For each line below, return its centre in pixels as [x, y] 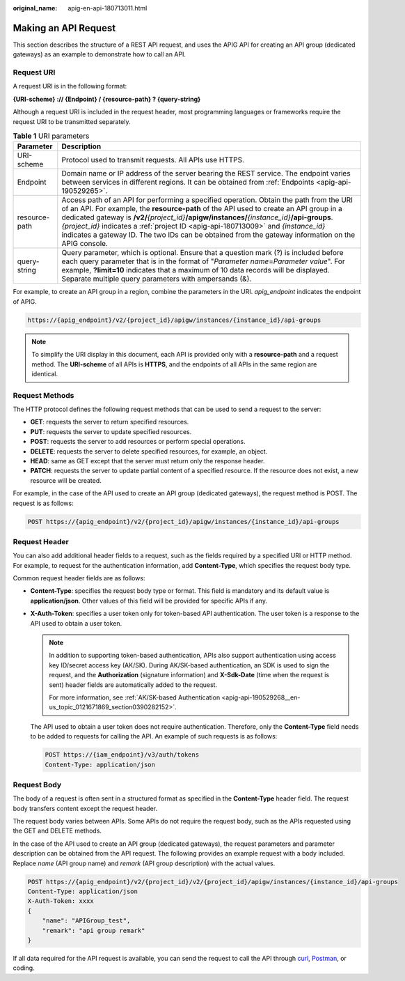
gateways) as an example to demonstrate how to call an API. [100, 54]
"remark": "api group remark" [94, 930]
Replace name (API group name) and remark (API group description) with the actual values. [144, 863]
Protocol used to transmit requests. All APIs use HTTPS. [153, 160]
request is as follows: [43, 503]
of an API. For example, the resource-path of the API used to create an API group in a [202, 209]
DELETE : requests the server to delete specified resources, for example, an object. [149, 451]
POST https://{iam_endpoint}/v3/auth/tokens [122, 755]
